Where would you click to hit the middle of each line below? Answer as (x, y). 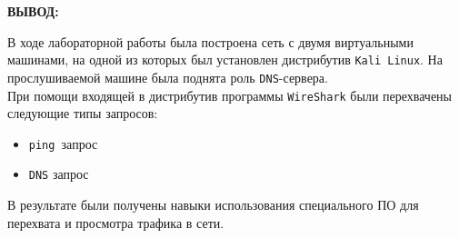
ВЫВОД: (33, 11)
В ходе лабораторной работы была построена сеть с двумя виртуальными (210, 41)
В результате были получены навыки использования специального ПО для (213, 205)
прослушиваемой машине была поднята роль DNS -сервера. (168, 77)
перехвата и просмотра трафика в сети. (116, 222)
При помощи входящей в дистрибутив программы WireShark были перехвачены (230, 95)
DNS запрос (59, 174)
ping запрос (63, 143)
